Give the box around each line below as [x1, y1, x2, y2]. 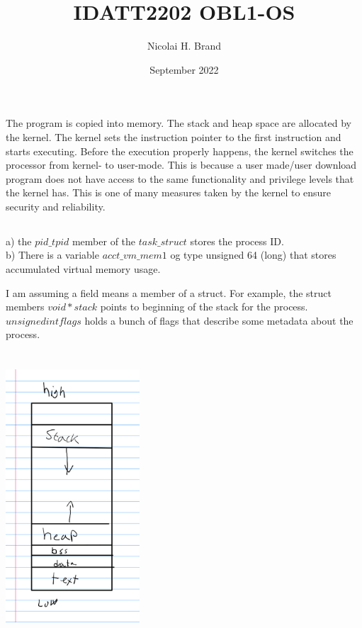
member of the [72, 233, 136, 248]
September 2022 [149, 62, 219, 77]
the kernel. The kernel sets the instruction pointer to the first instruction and [6, 129, 341, 144]
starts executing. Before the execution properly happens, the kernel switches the [6, 143, 353, 158]
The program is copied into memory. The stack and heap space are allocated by [6, 116, 352, 130]
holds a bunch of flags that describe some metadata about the [84, 313, 353, 327]
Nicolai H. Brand [147, 38, 222, 53]
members [6, 299, 45, 314]
